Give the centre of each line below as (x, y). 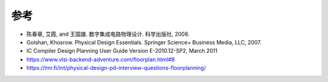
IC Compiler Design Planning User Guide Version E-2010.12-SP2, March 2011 (122, 51)
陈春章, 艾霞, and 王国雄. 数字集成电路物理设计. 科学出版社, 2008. (108, 34)
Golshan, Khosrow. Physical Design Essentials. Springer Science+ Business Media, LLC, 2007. (144, 42)
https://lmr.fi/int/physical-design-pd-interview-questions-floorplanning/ (116, 68)
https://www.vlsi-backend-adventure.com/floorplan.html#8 (101, 59)
